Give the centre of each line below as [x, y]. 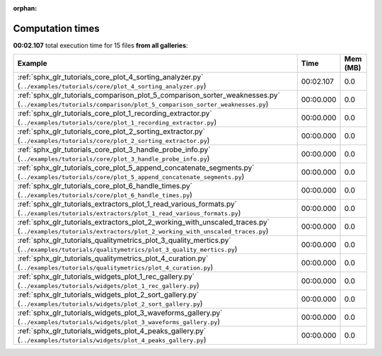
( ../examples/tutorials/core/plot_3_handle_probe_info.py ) [114, 159]
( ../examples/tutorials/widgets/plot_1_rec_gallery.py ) [108, 285]
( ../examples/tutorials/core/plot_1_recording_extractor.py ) [117, 122]
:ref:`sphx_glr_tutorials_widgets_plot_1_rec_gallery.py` [106, 277]
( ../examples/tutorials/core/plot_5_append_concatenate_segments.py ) [131, 177]
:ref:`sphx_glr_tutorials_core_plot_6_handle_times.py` [105, 186]
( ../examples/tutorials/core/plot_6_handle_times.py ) [105, 195]
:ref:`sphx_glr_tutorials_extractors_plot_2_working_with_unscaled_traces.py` [144, 222]
